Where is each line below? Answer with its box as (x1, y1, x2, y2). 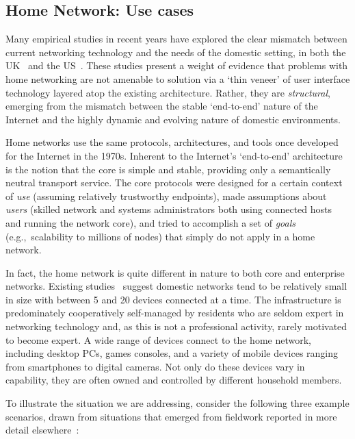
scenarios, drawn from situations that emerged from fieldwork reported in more (5, 409, 337, 423)
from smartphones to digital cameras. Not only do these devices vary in (5, 359, 305, 373)
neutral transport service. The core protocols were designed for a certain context (5, 175, 343, 190)
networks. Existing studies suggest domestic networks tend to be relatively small (5, 279, 347, 293)
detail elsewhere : (5, 423, 79, 437)
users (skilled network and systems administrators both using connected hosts (5, 202, 332, 216)
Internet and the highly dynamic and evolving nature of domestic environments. (5, 112, 341, 126)
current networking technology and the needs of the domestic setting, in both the (5, 45, 346, 59)
